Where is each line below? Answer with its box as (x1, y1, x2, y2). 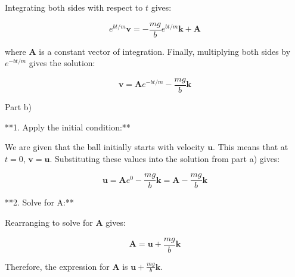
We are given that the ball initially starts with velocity (5, 141, 205, 153)
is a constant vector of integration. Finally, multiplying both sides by (39, 45, 291, 57)
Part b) (5, 100, 32, 113)
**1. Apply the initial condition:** (5, 120, 131, 133)
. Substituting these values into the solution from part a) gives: (49, 152, 280, 164)
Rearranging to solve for (5, 216, 93, 228)
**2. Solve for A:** (5, 196, 74, 208)
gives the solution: (29, 57, 95, 69)
